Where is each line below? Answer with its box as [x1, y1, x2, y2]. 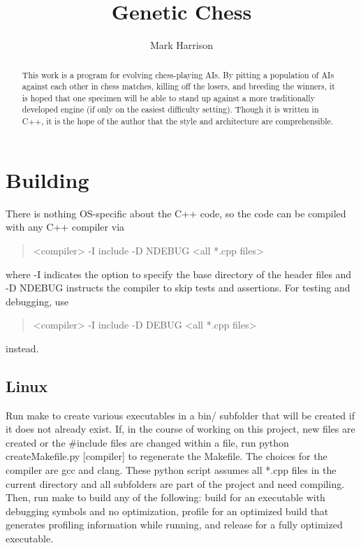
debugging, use [6, 294, 69, 308]
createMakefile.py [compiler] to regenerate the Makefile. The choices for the [6, 449, 327, 463]
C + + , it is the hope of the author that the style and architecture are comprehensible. [22, 115, 334, 127]
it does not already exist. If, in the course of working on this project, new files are [6, 421, 355, 436]
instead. [6, 340, 39, 355]
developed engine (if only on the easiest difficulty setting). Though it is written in [22, 103, 319, 115]
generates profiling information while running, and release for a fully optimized [6, 517, 343, 532]
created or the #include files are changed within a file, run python [6, 435, 289, 449]
